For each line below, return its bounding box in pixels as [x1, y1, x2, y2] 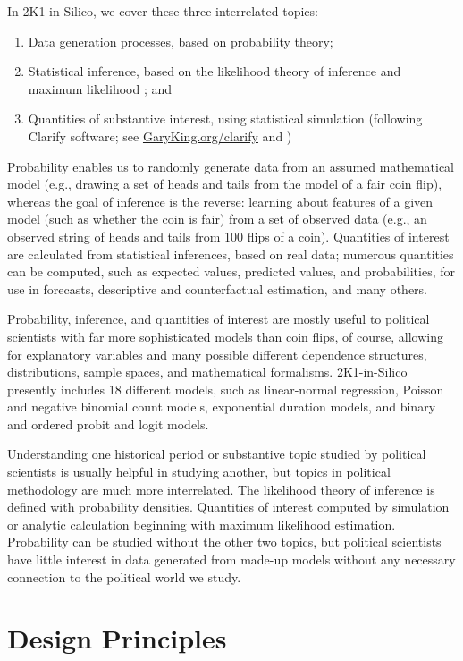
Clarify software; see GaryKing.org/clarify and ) [28, 126, 292, 145]
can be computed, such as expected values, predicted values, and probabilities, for [7, 262, 456, 281]
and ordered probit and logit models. [7, 414, 209, 433]
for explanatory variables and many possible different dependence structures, [7, 344, 427, 363]
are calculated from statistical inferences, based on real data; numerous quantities [7, 244, 454, 263]
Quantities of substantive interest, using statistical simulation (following [28, 109, 423, 128]
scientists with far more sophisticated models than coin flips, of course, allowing [7, 326, 443, 345]
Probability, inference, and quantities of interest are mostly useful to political [7, 309, 430, 328]
